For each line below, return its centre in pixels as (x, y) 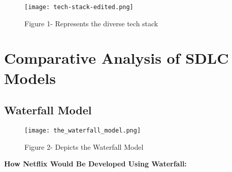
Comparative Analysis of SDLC (117, 58)
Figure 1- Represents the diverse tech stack (91, 23)
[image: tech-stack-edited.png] (79, 7)
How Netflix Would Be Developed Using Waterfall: (95, 164)
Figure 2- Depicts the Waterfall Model (84, 146)
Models (30, 78)
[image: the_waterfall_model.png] (83, 131)
